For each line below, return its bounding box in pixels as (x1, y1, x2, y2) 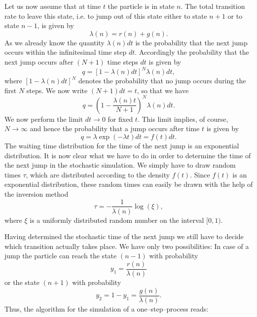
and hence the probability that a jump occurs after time (30, 123, 200, 134)
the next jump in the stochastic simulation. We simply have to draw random (4, 160, 236, 170)
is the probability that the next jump (135, 37, 248, 47)
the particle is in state (108, 1, 175, 11)
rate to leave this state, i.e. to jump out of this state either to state (4, 10, 207, 21)
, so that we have (137, 85, 189, 95)
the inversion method (4, 188, 69, 199)
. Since (190, 169, 210, 179)
